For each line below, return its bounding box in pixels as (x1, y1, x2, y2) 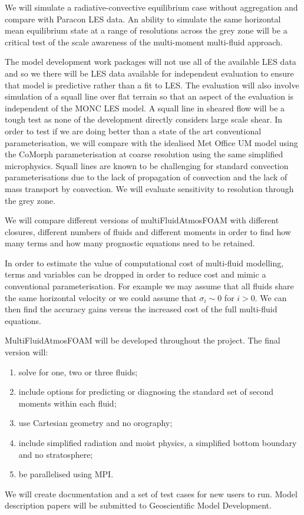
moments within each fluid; (18, 397, 117, 409)
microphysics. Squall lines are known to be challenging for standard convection (5, 159, 289, 171)
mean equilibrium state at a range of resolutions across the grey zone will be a (5, 24, 288, 37)
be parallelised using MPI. (18, 468, 114, 480)
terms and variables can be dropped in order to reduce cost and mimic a (5, 268, 266, 280)
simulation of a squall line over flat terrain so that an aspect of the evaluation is (5, 90, 294, 103)
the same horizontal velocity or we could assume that (5, 291, 197, 303)
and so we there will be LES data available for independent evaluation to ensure (5, 67, 294, 79)
